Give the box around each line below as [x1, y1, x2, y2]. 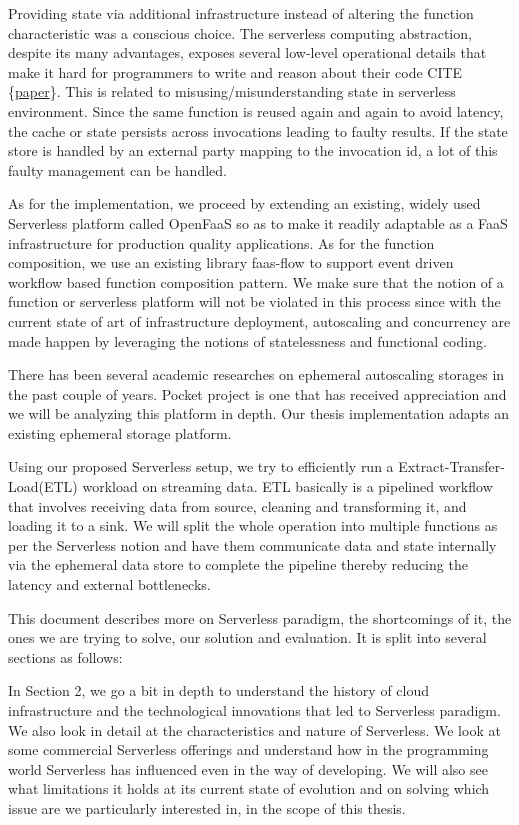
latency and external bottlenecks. [8, 574, 211, 595]
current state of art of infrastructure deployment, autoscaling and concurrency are [8, 310, 511, 331]
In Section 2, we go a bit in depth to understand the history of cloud [8, 680, 430, 701]
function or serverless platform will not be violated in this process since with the [8, 291, 501, 312]
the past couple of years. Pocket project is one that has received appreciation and [8, 383, 507, 404]
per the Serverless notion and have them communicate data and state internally [8, 534, 497, 555]
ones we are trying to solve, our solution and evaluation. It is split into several [8, 627, 487, 648]
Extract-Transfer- [398, 456, 505, 477]
